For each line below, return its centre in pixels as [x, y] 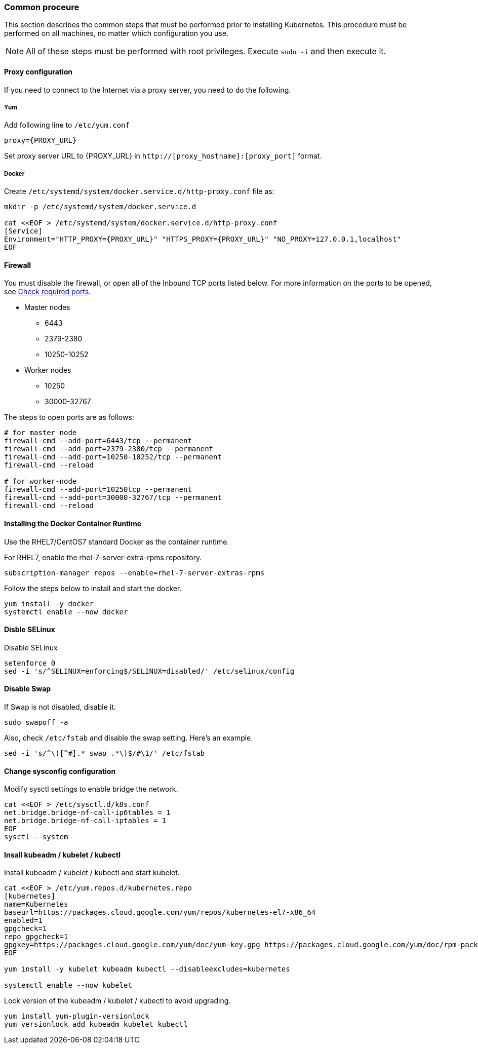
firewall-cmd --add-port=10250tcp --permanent [98, 490]
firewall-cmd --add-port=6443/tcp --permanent [98, 441]
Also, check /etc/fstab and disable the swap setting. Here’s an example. [129, 738]
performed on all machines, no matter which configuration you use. [116, 33]
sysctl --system [36, 837]
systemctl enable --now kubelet [68, 985]
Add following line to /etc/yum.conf [67, 125]
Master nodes [47, 307]
